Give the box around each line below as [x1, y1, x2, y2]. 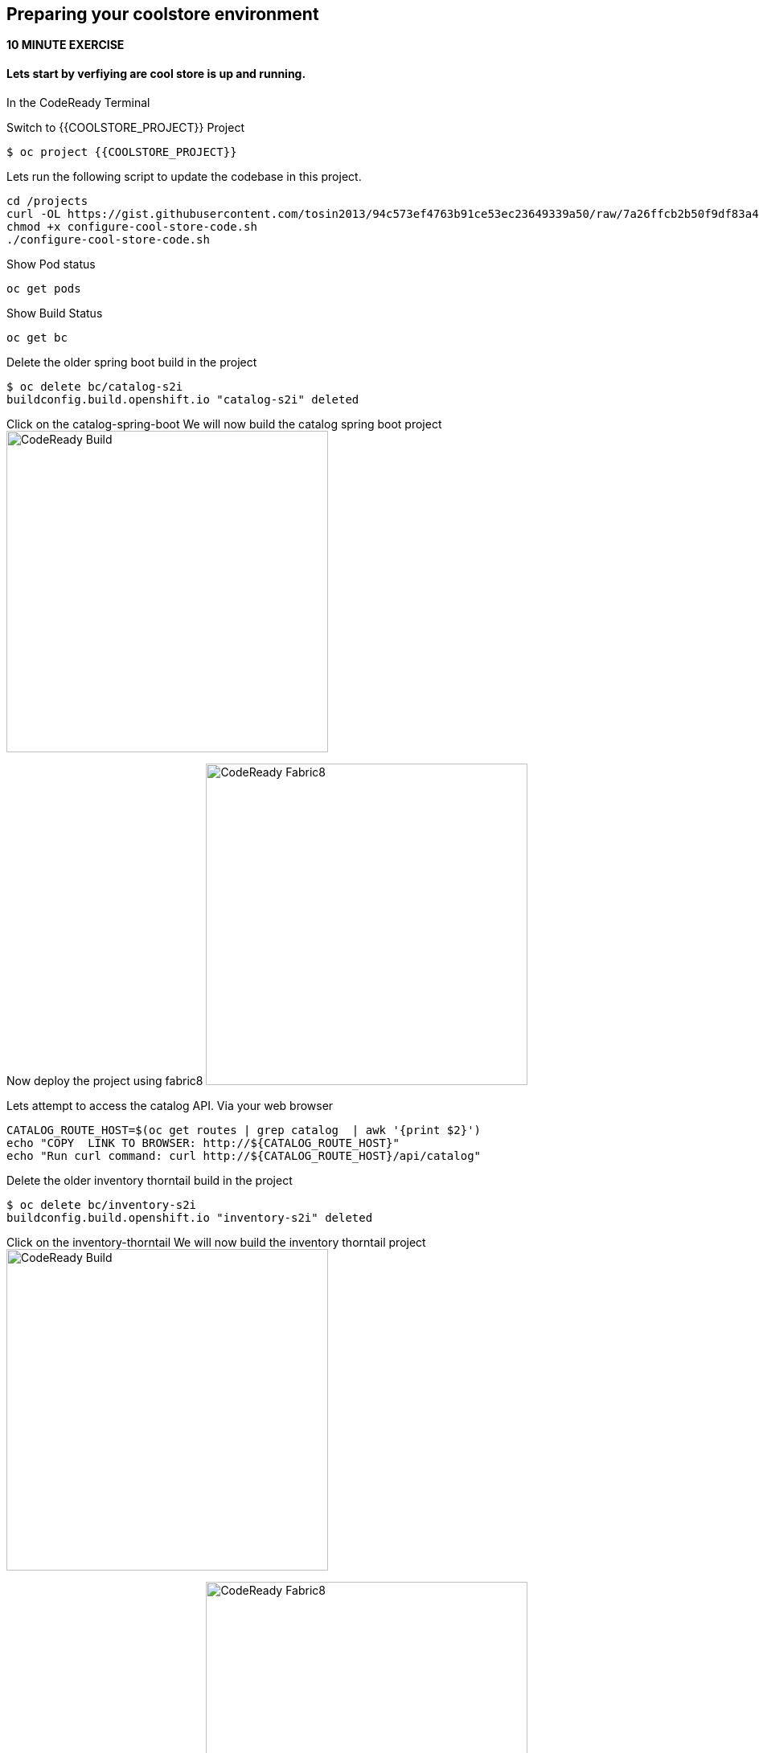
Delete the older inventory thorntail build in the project [6, 1173, 293, 1187]
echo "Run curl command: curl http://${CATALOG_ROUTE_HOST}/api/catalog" [6, 1149, 482, 1162]
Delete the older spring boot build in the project [6, 354, 257, 369]
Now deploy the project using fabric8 [6, 1073, 203, 1087]
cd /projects [6, 194, 88, 207]
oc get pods [6, 281, 81, 295]
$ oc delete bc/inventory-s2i [6, 1198, 197, 1211]
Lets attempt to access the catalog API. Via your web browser [6, 1098, 334, 1112]
